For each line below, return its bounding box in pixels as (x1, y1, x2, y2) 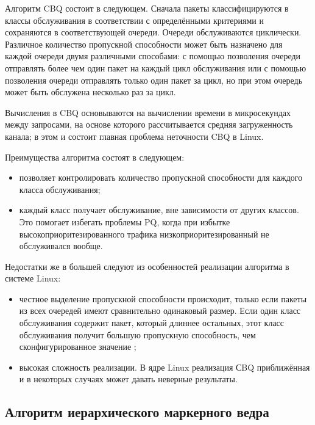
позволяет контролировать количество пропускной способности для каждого (19, 171, 303, 184)
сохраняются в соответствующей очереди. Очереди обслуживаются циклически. (5, 26, 302, 38)
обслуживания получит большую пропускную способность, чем (19, 328, 256, 341)
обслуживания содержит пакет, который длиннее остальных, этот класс (19, 316, 285, 329)
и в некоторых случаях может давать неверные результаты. (19, 372, 238, 385)
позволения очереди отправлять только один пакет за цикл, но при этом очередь (5, 73, 303, 86)
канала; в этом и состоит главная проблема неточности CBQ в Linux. (5, 129, 264, 142)
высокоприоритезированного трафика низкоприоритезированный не (19, 227, 269, 240)
